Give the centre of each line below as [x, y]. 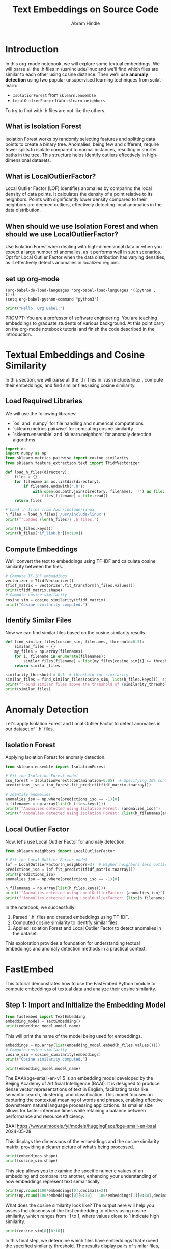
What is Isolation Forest [44, 127]
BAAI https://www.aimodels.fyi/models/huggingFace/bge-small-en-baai [81, 1126]
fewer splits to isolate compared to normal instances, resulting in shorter [81, 149]
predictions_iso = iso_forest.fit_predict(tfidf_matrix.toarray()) [78, 785]
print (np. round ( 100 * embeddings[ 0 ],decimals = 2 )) [57, 1190]
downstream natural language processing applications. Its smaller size [79, 1105]
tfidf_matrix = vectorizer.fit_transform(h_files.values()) [70, 586]
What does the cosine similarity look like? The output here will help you [80, 1205]
